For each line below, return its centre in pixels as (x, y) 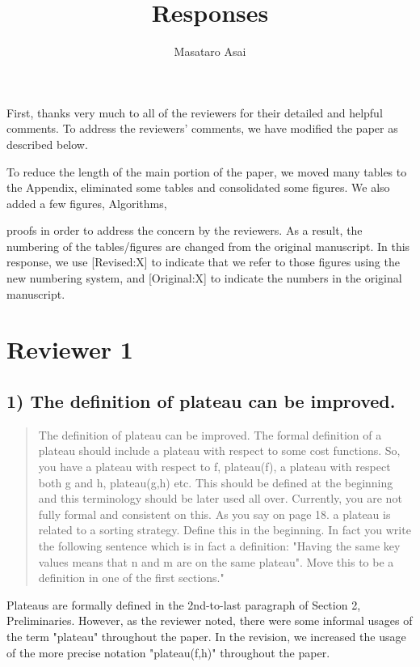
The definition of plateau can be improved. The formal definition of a (210, 434)
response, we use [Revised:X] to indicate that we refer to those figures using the (203, 262)
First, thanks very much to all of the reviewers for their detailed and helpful (195, 112)
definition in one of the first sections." (131, 578)
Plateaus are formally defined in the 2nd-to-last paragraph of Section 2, (184, 604)
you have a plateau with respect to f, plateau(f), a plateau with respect (214, 467)
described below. (47, 144)
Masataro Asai (210, 51)
